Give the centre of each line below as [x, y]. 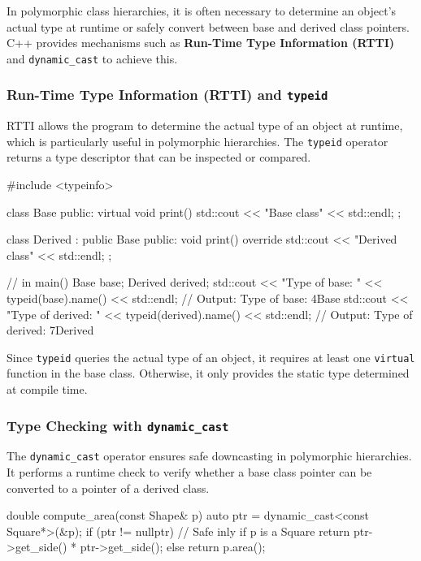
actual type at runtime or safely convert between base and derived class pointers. [208, 26]
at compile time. [47, 389]
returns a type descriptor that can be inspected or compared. [159, 157]
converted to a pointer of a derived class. [108, 488]
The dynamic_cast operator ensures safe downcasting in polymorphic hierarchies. [209, 456]
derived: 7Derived [50, 330]
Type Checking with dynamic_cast [118, 425]
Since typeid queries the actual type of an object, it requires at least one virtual [211, 357]
